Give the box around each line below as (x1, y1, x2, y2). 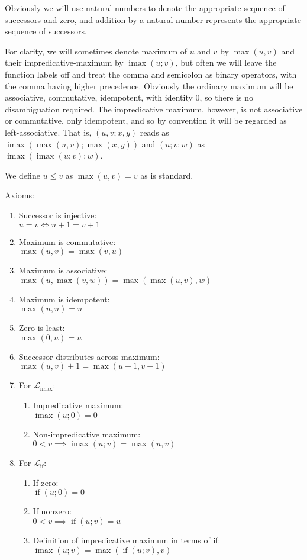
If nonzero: (33, 505, 72, 517)
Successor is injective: (18, 208, 97, 221)
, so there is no (199, 91, 253, 104)
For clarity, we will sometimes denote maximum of (5, 44, 187, 57)
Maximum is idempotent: (18, 292, 110, 305)
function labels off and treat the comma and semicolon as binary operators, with (5, 67, 297, 80)
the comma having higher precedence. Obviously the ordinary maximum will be (5, 79, 293, 92)
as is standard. (140, 169, 193, 181)
